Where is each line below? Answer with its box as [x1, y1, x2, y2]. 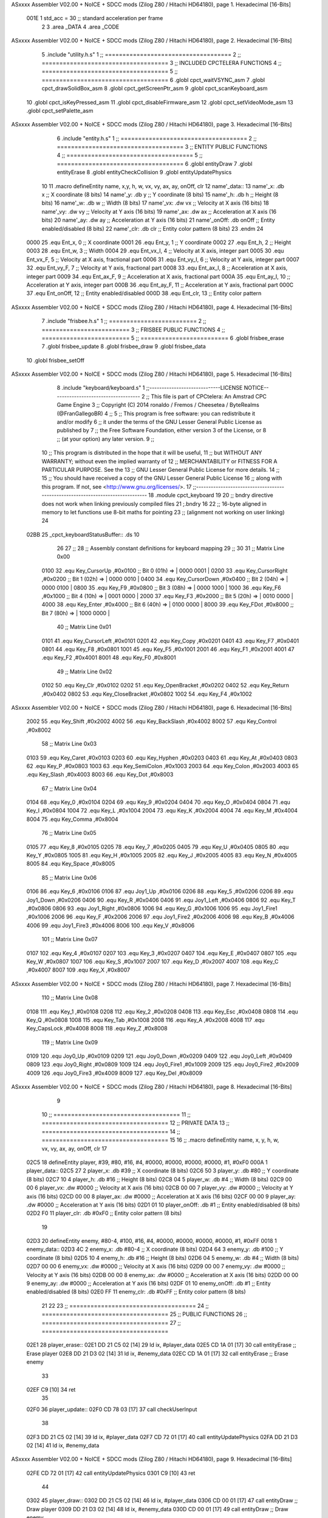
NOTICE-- [244, 384, 269, 392]
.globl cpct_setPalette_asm [26, 107, 94, 114]
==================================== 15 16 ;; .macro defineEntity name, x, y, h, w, [41, 1136, 279, 1144]
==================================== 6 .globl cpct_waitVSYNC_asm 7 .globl [41, 76, 265, 83]
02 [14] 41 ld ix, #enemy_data [26, 1441, 100, 1449]
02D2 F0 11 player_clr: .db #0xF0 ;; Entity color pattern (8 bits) [26, 1210, 182, 1217]
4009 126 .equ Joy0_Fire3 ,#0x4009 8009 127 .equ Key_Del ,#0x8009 [26, 1069, 203, 1077]
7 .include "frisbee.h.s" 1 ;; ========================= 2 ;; [41, 318, 207, 325]
